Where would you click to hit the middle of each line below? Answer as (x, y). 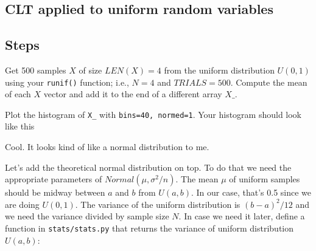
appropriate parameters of (54, 179)
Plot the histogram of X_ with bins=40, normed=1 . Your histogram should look (153, 114)
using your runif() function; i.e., (67, 82)
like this (20, 126)
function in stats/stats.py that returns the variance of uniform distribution (149, 228)
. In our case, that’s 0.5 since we (251, 192)
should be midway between (55, 192)
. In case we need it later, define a (242, 216)
